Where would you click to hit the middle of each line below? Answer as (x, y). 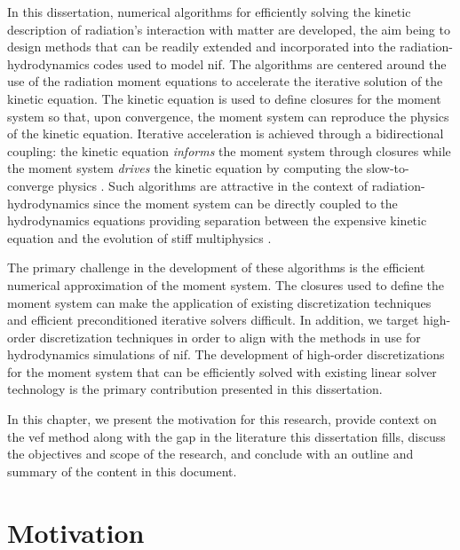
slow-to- (388, 168)
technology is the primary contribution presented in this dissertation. (195, 389)
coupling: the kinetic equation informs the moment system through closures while (229, 150)
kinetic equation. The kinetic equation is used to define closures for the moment (224, 98)
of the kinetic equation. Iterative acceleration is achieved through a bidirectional (226, 134)
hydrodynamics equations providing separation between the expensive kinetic (217, 220)
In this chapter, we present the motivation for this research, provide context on (222, 419)
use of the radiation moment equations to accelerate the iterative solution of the (225, 81)
